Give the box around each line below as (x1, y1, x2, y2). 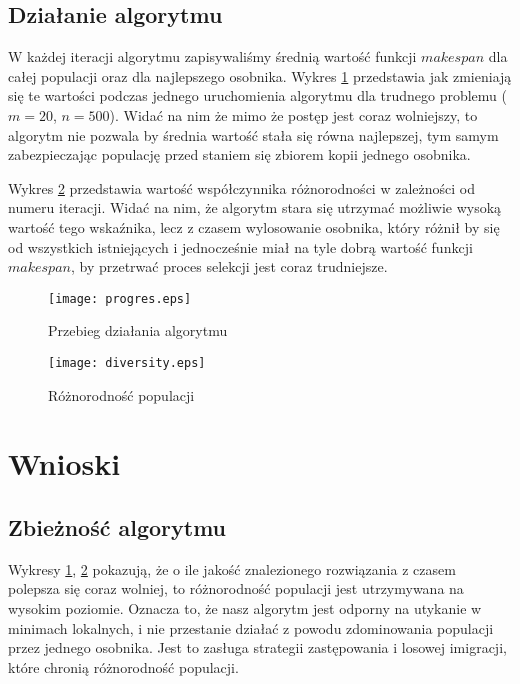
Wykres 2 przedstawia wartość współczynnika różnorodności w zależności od (8, 177, 475, 198)
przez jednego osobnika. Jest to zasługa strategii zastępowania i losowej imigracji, (8, 637, 507, 658)
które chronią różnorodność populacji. (8, 656, 239, 677)
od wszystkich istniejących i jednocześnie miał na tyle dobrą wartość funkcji (8, 236, 473, 257)
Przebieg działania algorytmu (48, 320, 228, 341)
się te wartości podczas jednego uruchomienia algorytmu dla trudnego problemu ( (8, 85, 507, 106)
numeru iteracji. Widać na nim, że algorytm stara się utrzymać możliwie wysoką (8, 197, 502, 218)
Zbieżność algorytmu (8, 512, 227, 542)
